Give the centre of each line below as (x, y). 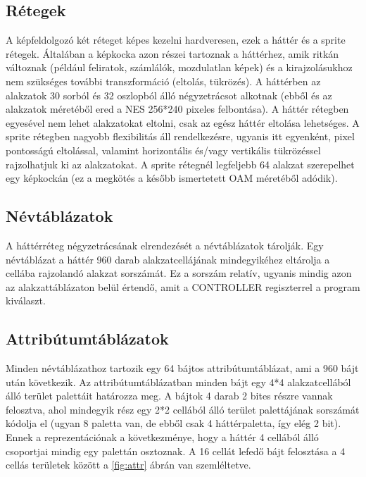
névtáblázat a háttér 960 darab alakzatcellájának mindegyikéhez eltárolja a (168, 259)
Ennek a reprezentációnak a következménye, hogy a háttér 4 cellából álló (162, 437)
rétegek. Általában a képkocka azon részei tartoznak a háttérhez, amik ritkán (172, 53)
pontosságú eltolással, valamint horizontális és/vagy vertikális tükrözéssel (163, 150)
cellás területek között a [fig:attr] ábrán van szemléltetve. (128, 465)
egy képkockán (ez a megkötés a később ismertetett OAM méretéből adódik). (172, 178)
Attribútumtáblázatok (87, 339)
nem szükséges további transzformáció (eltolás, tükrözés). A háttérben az (163, 81)
